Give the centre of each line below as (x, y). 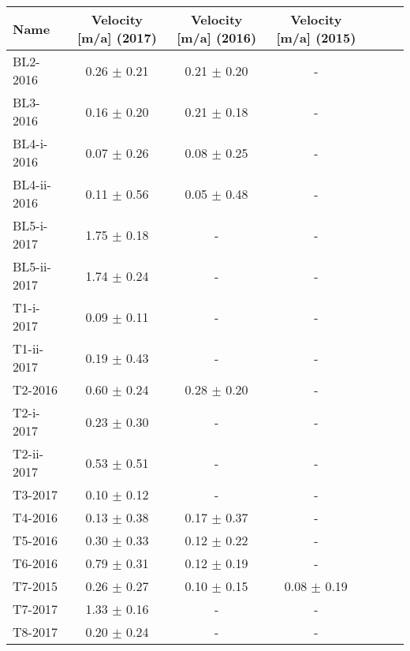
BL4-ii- (32, 184)
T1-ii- (28, 348)
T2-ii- (28, 453)
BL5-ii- (32, 266)
